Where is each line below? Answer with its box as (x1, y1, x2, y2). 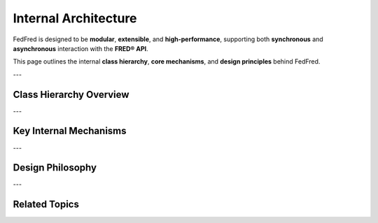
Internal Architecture (13, 10, 137, 26)
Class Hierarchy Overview (13, 88, 129, 101)
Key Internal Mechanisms (13, 125, 127, 137)
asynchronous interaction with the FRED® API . (13, 44, 148, 52)
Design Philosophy (13, 161, 97, 174)
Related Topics (13, 199, 80, 210)
